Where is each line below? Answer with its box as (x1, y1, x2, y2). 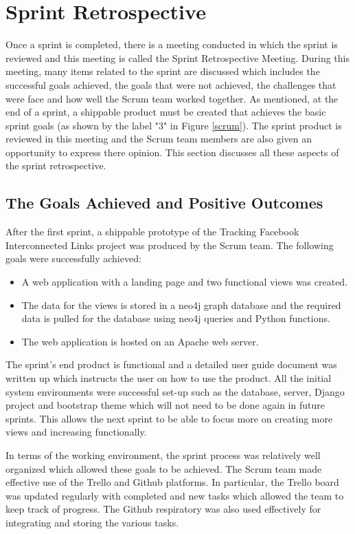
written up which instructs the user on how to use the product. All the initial (5, 371, 332, 385)
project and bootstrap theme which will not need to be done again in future (5, 398, 325, 412)
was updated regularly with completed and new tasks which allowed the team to (5, 488, 344, 502)
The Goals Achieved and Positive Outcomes (5, 192, 323, 213)
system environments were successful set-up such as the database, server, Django (5, 384, 345, 398)
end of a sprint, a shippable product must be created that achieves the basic (5, 105, 326, 119)
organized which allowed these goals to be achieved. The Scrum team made (5, 461, 322, 476)
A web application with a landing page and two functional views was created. (21, 275, 348, 289)
